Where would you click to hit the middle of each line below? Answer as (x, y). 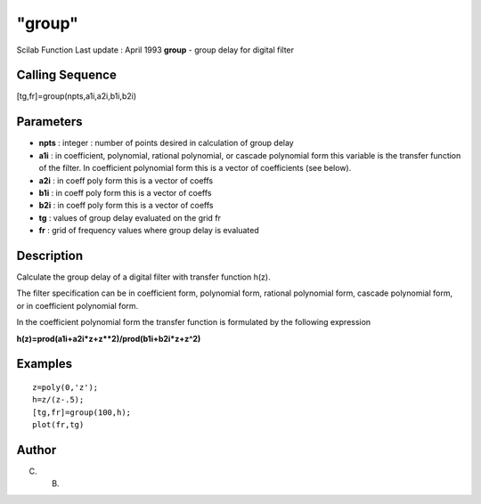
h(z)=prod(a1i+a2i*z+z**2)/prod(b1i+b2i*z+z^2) (109, 338)
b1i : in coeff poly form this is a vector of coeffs (125, 192)
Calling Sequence (67, 75)
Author (37, 450)
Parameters (49, 122)
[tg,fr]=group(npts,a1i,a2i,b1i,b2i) (77, 96)
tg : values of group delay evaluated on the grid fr (130, 217)
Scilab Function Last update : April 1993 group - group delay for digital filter (155, 50)
